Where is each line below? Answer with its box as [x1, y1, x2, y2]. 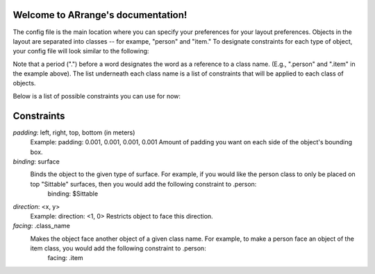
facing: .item [47, 254, 83, 262]
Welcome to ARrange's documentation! [12, 9, 187, 21]
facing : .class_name [12, 222, 71, 230]
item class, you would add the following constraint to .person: [30, 244, 206, 252]
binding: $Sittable [47, 189, 99, 198]
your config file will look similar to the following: [12, 47, 149, 55]
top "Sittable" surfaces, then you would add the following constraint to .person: [30, 180, 257, 188]
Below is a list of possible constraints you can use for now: [12, 92, 181, 100]
